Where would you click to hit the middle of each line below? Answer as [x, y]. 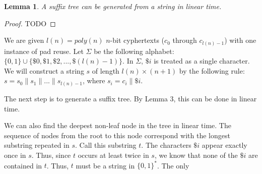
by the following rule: [212, 70]
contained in [23, 165]
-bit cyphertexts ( [137, 40]
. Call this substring [106, 145]
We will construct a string [44, 70]
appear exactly [224, 145]
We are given [24, 40]
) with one [240, 40]
